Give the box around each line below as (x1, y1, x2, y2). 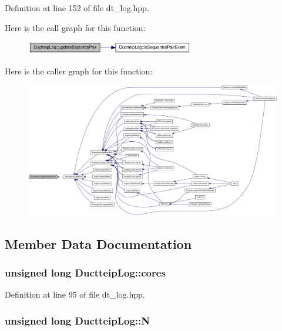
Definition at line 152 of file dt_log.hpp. (5, 2, 149, 13)
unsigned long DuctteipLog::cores (5, 265, 166, 280)
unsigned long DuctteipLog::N (5, 313, 150, 327)
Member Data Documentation (5, 234, 192, 252)
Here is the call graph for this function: (5, 21, 146, 33)
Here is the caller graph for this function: (5, 64, 153, 77)
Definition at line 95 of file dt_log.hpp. (5, 288, 145, 301)
